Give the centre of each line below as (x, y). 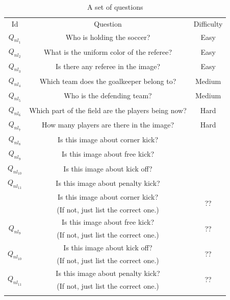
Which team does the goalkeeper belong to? (108, 81)
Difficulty (208, 23)
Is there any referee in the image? (108, 66)
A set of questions (115, 7)
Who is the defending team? (108, 95)
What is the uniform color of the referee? (108, 51)
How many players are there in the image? (108, 125)
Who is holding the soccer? (108, 37)
